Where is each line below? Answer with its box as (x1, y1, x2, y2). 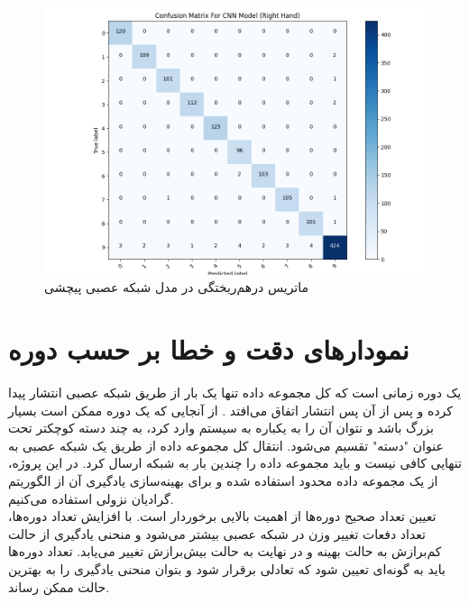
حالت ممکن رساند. (8, 577, 110, 596)
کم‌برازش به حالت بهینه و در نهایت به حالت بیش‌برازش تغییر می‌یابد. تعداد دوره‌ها (8, 542, 442, 561)
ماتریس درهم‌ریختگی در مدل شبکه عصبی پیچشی (44, 278, 309, 297)
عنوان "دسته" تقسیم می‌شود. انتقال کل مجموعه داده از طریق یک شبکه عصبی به (8, 435, 444, 454)
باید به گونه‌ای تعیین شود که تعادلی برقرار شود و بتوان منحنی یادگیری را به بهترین (8, 560, 446, 579)
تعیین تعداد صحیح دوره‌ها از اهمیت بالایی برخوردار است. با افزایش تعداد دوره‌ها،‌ (8, 507, 437, 525)
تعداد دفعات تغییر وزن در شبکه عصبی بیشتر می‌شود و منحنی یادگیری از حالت (8, 524, 426, 543)
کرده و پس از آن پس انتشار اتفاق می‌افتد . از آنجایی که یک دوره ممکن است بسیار (8, 400, 454, 419)
